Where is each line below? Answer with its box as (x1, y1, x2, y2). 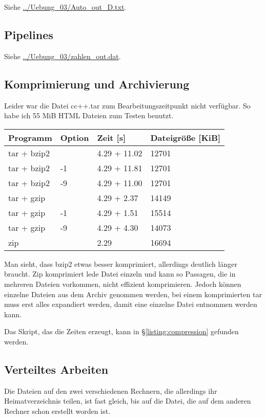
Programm (8, 131, 52, 143)
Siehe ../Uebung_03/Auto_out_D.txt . (4, 2, 127, 12)
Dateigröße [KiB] (150, 131, 221, 143)
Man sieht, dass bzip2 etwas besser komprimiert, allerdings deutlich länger (4, 258, 237, 269)
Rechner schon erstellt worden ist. (4, 405, 111, 416)
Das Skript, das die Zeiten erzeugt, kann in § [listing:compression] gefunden (4, 326, 239, 337)
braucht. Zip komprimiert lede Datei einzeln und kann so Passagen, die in (4, 268, 236, 279)
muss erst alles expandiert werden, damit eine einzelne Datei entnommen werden (4, 299, 257, 310)
